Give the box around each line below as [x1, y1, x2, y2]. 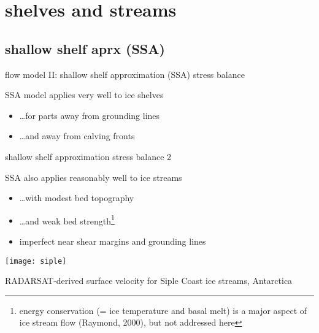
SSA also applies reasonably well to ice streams [5, 170, 182, 183]
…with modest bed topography [19, 191, 134, 204]
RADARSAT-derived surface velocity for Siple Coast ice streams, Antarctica [5, 274, 293, 287]
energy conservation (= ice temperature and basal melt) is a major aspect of [19, 304, 307, 316]
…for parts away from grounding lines [19, 109, 160, 121]
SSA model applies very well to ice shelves [5, 88, 164, 101]
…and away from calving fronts [19, 129, 135, 142]
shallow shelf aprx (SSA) [5, 39, 165, 58]
